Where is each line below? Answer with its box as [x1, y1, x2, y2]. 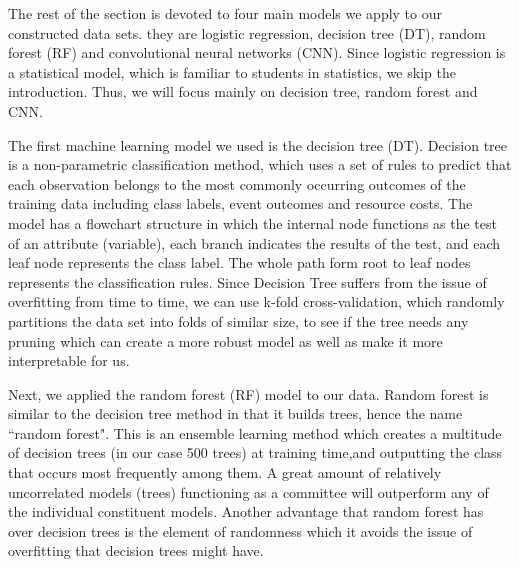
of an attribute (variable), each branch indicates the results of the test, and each [8, 232, 501, 253]
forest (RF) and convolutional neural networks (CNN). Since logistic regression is [8, 42, 506, 63]
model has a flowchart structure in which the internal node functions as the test [8, 212, 497, 233]
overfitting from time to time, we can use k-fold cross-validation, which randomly [8, 291, 505, 312]
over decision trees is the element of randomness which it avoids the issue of [8, 520, 473, 541]
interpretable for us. [8, 350, 130, 371]
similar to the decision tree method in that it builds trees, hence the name [8, 403, 463, 424]
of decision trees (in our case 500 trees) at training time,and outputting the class [8, 442, 503, 463]
